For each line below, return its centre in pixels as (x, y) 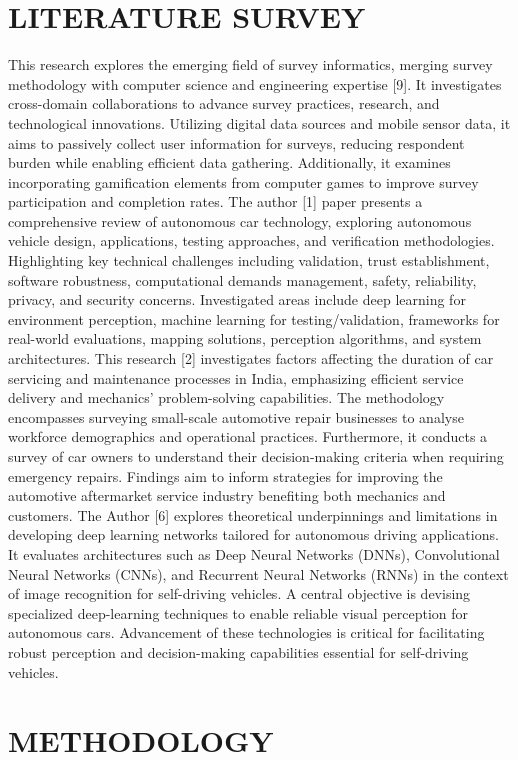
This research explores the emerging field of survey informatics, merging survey (250, 64)
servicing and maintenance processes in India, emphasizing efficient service (236, 377)
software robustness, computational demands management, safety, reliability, (242, 279)
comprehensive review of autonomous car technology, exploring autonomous (240, 220)
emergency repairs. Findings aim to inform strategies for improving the (225, 475)
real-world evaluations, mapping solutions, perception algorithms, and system (245, 338)
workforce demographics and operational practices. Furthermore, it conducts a (248, 436)
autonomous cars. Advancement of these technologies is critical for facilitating (246, 632)
